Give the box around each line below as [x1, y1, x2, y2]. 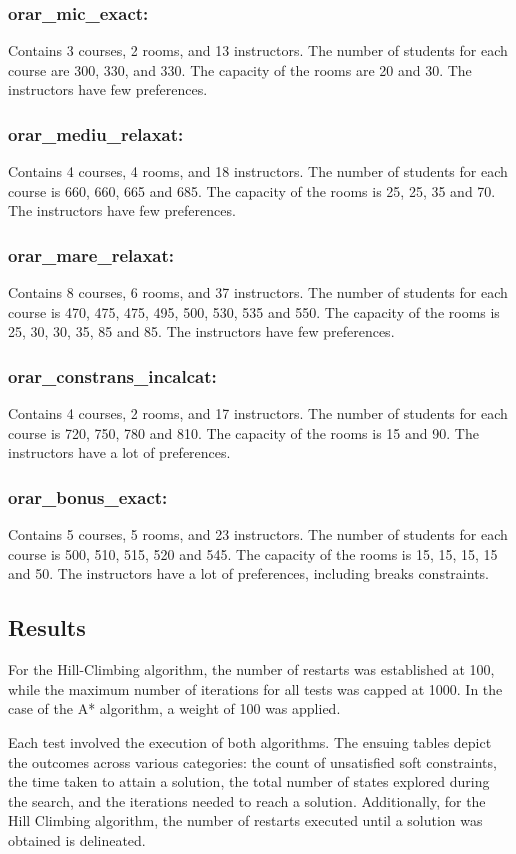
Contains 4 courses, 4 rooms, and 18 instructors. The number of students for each [8, 161, 508, 182]
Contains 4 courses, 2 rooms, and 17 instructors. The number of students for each [8, 403, 508, 424]
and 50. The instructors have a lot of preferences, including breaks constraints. [8, 563, 489, 584]
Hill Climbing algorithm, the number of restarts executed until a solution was [8, 810, 483, 831]
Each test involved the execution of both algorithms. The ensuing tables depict [8, 731, 492, 752]
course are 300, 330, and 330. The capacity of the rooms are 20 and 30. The [8, 59, 472, 80]
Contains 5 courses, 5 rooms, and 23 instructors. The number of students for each [8, 524, 508, 545]
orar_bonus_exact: [8, 484, 168, 509]
